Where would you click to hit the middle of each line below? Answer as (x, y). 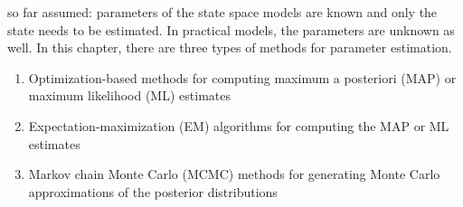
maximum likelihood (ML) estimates (129, 95)
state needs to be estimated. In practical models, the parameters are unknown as (231, 29)
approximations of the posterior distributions (153, 191)
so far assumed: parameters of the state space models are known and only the (222, 12)
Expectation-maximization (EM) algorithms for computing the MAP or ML (239, 125)
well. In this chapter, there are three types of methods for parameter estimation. (230, 47)
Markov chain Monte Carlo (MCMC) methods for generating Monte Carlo (234, 174)
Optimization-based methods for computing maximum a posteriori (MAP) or (242, 77)
